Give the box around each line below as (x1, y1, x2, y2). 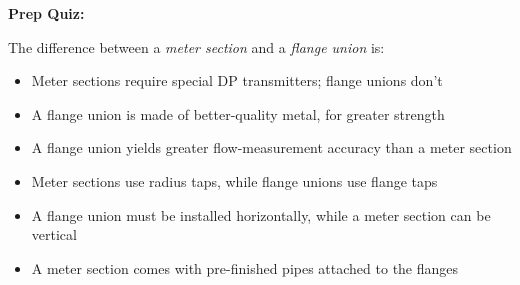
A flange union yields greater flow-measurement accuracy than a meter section (31, 137, 512, 158)
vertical (31, 224, 77, 245)
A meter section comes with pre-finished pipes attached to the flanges (31, 257, 459, 278)
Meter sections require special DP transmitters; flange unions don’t (31, 70, 443, 91)
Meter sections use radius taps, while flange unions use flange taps (31, 170, 438, 191)
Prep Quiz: (8, 3, 85, 23)
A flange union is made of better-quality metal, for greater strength (31, 103, 445, 124)
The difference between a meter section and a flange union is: (8, 36, 385, 57)
